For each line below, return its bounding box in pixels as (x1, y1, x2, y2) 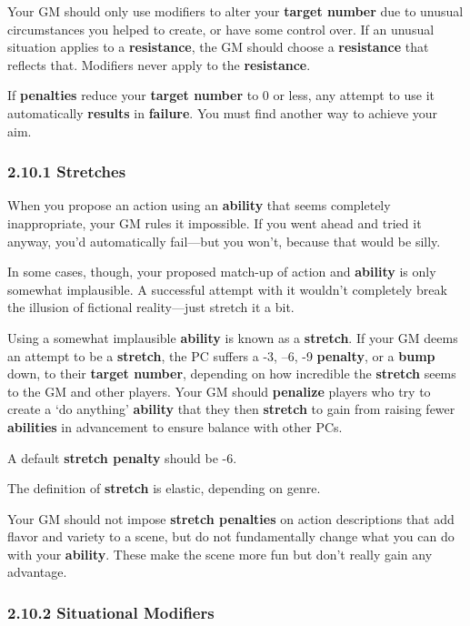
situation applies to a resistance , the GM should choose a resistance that (7, 37, 429, 56)
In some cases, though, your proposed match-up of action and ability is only (7, 262, 436, 281)
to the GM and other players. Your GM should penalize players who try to (7, 381, 431, 400)
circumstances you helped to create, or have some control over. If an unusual (7, 19, 435, 38)
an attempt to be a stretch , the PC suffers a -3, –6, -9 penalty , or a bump (7, 346, 435, 365)
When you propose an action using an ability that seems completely (7, 196, 391, 215)
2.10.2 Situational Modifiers (7, 601, 215, 623)
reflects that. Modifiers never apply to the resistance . (7, 55, 311, 74)
